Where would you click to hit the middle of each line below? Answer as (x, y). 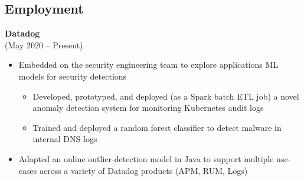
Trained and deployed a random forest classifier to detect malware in (157, 127)
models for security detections (73, 76)
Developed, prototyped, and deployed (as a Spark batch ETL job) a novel (166, 96)
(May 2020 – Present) (44, 45)
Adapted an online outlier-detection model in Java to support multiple (146, 158)
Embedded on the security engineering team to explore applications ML (148, 65)
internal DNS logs (65, 139)
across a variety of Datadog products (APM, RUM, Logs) (143, 170)
